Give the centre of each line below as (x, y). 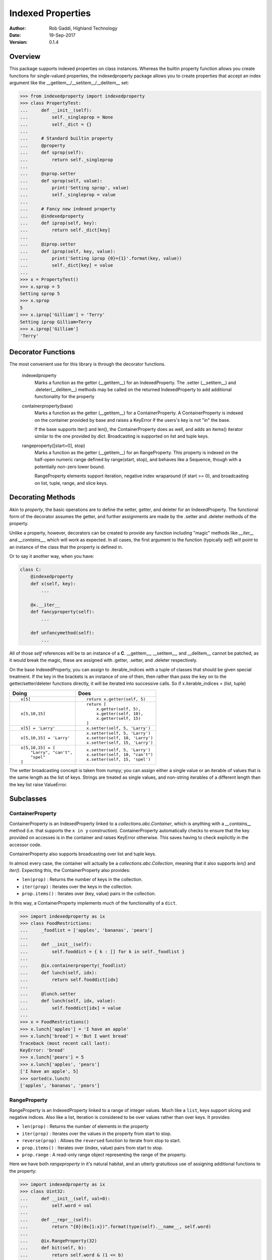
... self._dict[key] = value (66, 265)
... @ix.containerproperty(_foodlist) (73, 966)
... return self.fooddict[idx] (69, 980)
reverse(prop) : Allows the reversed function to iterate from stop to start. (101, 1141)
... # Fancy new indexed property (68, 209)
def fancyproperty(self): (62, 612)
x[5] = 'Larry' (38, 728)
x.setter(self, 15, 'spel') (119, 759)
